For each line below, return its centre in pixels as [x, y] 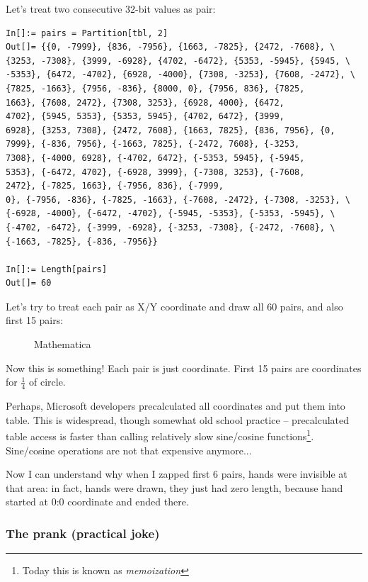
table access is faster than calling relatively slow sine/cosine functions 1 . [160, 435]
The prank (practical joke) [83, 533]
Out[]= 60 [29, 283]
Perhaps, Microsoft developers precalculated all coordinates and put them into [176, 406]
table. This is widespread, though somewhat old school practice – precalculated [178, 419]
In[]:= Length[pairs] [57, 269]
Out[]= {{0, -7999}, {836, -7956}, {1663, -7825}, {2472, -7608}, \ [171, 47]
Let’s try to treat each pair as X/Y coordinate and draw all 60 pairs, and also [174, 306]
